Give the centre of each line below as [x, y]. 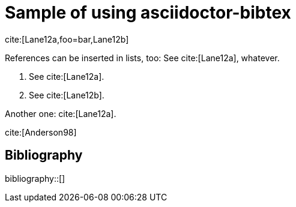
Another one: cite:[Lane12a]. [61, 113]
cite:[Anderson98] [41, 132]
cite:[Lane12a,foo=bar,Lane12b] [67, 39]
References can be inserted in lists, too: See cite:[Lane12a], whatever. [142, 58]
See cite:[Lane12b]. [67, 95]
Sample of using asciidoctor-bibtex [148, 13]
